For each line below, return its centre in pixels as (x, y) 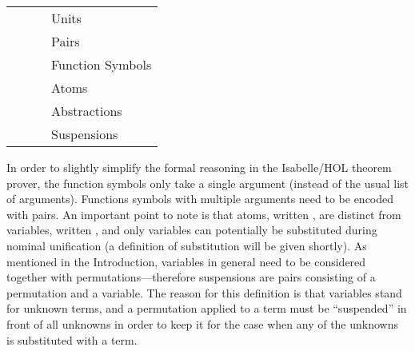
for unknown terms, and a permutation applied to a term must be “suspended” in (207, 308)
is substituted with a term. (72, 339)
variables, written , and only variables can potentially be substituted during (192, 230)
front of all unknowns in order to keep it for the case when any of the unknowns (203, 323)
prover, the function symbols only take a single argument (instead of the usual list (208, 183)
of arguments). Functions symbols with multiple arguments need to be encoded (200, 199)
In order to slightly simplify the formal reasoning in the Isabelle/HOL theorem (199, 167)
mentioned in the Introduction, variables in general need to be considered (186, 261)
